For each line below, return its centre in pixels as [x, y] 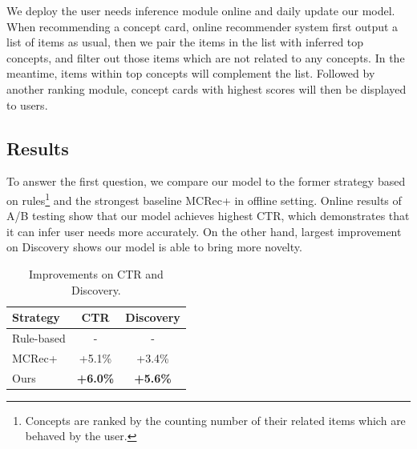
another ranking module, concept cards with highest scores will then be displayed [206, 88]
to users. [27, 104]
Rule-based [39, 338]
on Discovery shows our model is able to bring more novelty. [154, 247]
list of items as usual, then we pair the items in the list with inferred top [185, 42]
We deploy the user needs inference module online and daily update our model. [201, 10]
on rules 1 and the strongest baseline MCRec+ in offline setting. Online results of [204, 198]
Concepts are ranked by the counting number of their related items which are [215, 420]
